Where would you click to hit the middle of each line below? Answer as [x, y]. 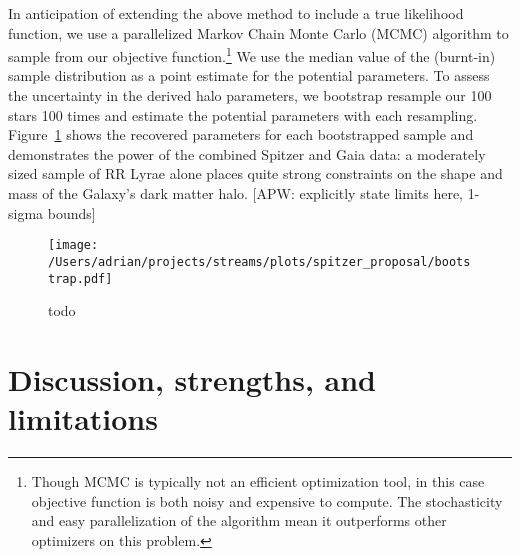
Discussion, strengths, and [192, 378]
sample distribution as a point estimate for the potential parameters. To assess [249, 75]
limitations [83, 418]
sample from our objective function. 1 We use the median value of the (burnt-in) [252, 54]
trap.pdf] [80, 278]
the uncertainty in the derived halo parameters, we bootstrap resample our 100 [250, 95]
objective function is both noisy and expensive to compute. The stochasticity [267, 500]
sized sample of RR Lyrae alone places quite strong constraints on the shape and [255, 173]
